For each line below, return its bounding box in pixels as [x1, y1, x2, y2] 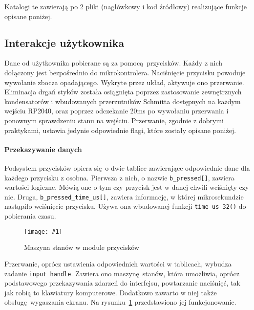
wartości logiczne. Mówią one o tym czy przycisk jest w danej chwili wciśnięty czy [4, 182, 249, 192]
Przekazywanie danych [4, 144, 82, 154]
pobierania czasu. [4, 211, 56, 221]
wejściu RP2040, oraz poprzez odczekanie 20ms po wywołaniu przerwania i [4, 106, 229, 116]
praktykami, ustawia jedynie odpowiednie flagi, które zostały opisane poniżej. [4, 125, 236, 135]
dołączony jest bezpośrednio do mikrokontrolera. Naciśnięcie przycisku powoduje [4, 67, 246, 77]
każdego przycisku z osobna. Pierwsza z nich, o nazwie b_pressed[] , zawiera [4, 172, 234, 182]
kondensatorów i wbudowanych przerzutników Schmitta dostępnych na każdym [4, 96, 241, 106]
